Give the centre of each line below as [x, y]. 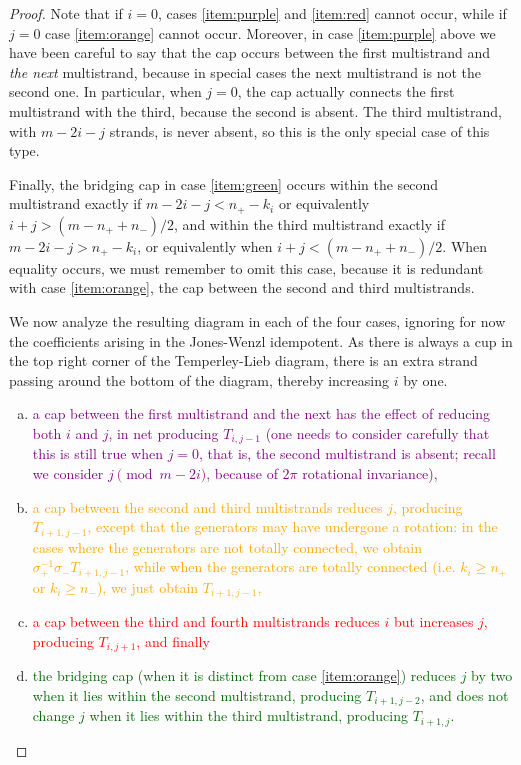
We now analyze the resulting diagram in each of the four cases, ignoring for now [257, 320]
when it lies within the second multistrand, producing [197, 694]
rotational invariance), [370, 473]
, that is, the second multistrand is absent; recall [347, 453]
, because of [242, 473]
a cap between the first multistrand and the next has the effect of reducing [261, 413]
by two [492, 675]
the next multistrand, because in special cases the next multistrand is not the [245, 71]
